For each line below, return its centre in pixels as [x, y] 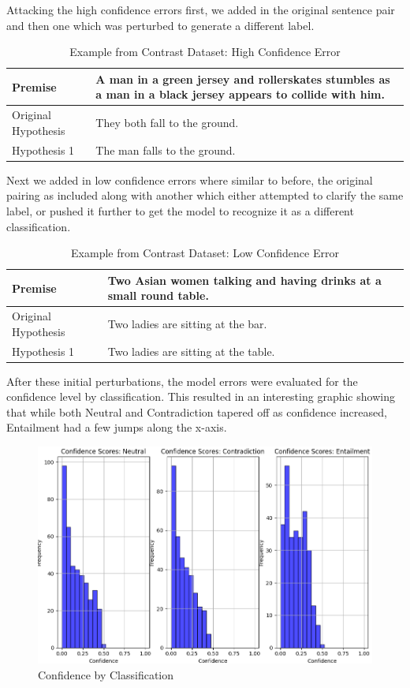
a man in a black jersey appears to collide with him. [240, 94]
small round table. [158, 295]
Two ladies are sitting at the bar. [187, 323]
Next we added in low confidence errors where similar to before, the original [190, 179]
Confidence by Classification [106, 675]
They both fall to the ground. [167, 123]
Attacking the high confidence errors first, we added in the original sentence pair [201, 9]
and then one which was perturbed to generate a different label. [160, 25]
